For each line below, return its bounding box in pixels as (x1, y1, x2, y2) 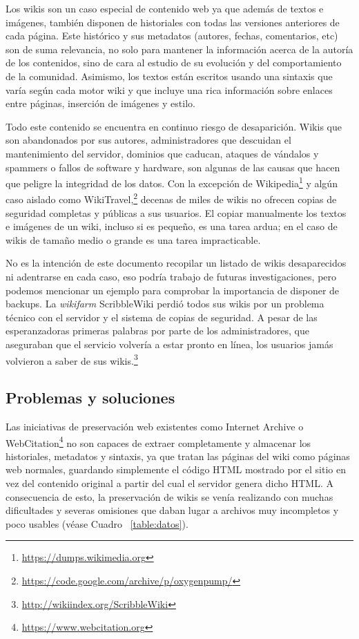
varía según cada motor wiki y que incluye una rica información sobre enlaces (6, 82, 333, 97)
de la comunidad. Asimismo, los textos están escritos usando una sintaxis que (6, 68, 333, 83)
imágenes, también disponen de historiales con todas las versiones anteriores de (6, 15, 340, 29)
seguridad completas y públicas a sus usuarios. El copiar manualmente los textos (6, 205, 347, 220)
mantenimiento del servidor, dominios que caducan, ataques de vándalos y (6, 146, 319, 160)
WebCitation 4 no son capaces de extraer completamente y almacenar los (6, 433, 311, 450)
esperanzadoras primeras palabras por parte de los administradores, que (6, 323, 309, 338)
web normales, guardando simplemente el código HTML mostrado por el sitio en (6, 462, 346, 477)
